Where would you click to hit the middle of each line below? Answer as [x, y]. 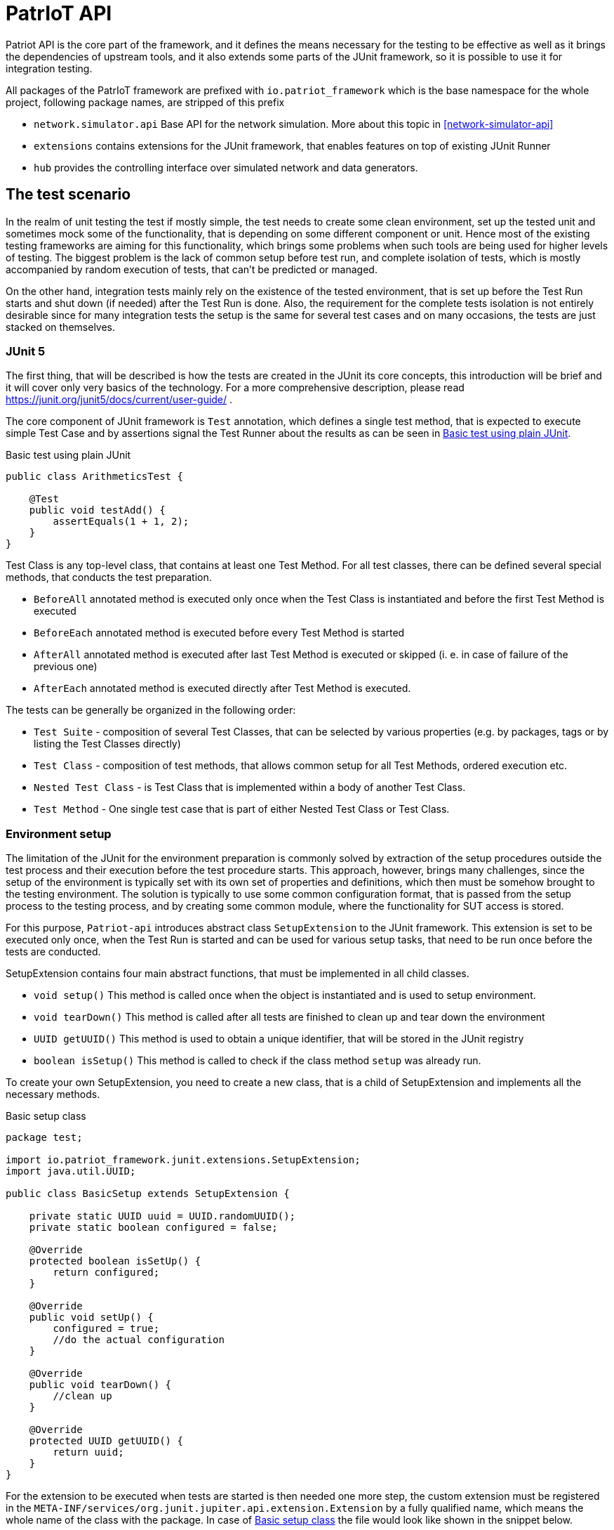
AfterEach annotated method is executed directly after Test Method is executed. [222, 688]
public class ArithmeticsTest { [94, 477]
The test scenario [68, 195]
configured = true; [106, 1329]
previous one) [66, 667]
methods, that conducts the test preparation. [109, 577]
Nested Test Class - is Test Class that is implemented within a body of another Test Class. [250, 787]
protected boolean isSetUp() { [115, 1261]
